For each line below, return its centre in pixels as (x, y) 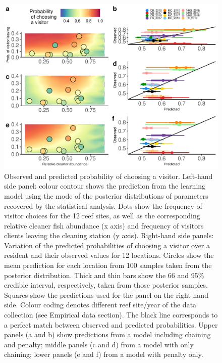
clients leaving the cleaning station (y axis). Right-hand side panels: (109, 235)
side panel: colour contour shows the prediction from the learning (105, 186)
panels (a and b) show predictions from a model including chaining (107, 334)
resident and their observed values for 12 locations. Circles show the (109, 255)
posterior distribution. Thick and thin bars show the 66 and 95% (104, 275)
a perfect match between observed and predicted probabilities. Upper (111, 324)
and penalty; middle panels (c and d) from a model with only (99, 344)
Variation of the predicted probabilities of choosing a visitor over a (107, 245)
